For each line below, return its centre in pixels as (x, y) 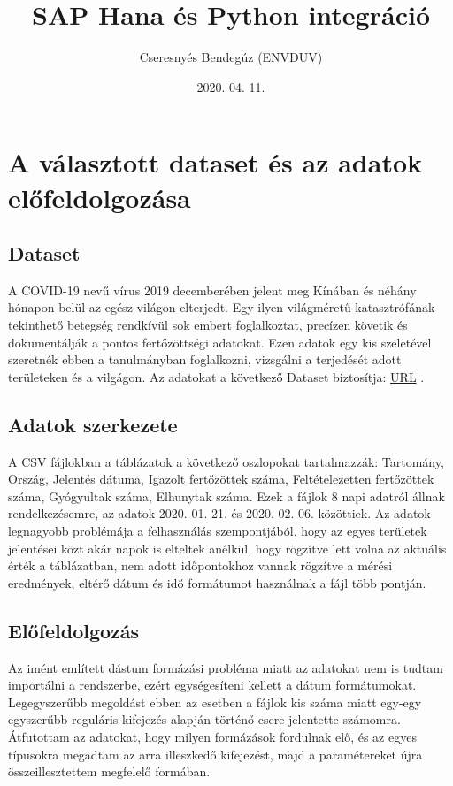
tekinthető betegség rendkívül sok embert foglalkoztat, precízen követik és (208, 325)
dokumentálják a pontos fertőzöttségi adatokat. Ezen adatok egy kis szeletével (220, 342)
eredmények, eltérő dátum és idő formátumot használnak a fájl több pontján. (217, 582)
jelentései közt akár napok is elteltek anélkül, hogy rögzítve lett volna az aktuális (227, 548)
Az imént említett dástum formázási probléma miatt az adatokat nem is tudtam (226, 667)
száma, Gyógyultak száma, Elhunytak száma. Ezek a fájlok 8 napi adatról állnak (226, 496)
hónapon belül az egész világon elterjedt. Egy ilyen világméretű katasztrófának (222, 307)
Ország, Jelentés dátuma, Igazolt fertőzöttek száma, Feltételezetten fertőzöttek (221, 479)
